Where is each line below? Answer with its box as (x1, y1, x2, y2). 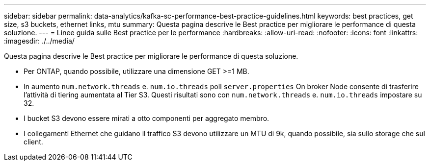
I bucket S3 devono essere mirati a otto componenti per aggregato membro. (24, 114, 269, 122)
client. (24, 138, 43, 146)
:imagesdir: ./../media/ (4, 37, 75, 45)
